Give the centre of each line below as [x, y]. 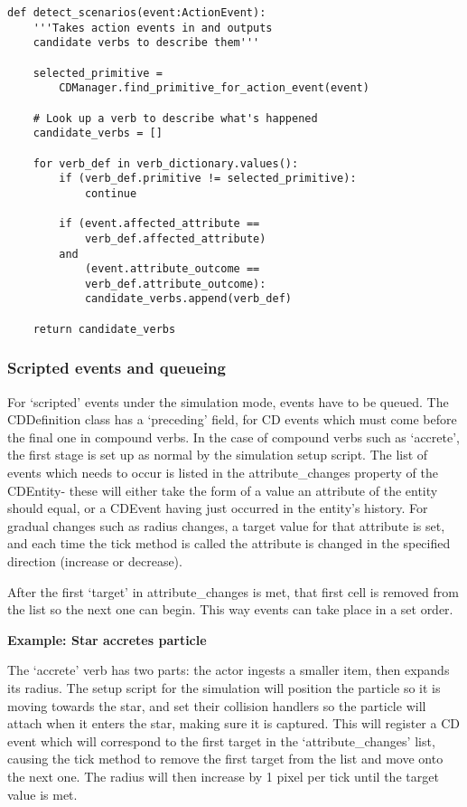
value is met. [42, 794]
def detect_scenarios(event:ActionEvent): [137, 13]
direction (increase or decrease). [95, 561]
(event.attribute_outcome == [172, 269]
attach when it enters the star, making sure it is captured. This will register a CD [233, 723]
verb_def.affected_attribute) [175, 238]
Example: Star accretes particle [107, 639]
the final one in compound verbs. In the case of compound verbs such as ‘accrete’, [233, 437]
